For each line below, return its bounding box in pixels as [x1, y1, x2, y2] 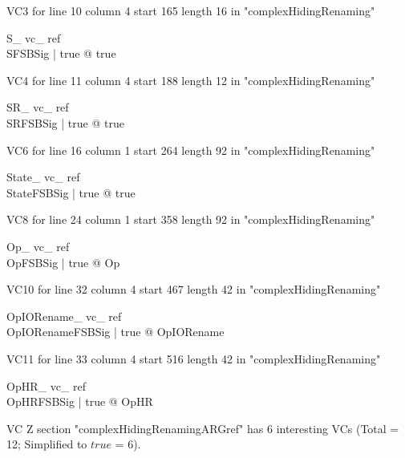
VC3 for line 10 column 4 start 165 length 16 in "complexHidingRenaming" [6, 2, 375, 18]
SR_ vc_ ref [6, 99, 69, 116]
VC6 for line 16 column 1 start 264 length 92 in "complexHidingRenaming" [6, 141, 375, 158]
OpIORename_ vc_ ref [6, 307, 122, 324]
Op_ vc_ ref [6, 237, 70, 254]
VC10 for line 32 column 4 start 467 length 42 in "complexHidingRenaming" [6, 281, 381, 298]
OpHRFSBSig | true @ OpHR [6, 393, 153, 410]
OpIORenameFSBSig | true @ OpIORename [6, 323, 225, 340]
